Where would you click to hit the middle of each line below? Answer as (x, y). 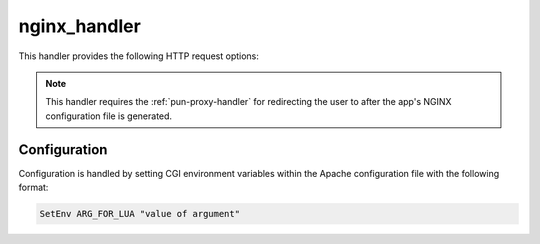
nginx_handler (80, 26)
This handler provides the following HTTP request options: (139, 56)
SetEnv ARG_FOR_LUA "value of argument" (139, 213)
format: (33, 187)
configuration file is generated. (109, 116)
